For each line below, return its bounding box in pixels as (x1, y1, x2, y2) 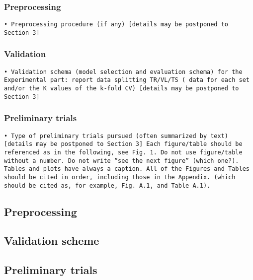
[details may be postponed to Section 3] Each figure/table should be (4, 140, 243, 148)
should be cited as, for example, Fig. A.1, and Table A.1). (4, 182, 211, 189)
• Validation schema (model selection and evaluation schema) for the (4, 68, 243, 75)
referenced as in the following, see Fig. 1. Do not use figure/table (4, 148, 243, 156)
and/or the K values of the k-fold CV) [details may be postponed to (4, 85, 239, 92)
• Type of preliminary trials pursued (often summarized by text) (4, 132, 229, 140)
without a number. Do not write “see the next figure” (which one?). (4, 157, 239, 164)
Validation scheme (4, 233, 99, 248)
